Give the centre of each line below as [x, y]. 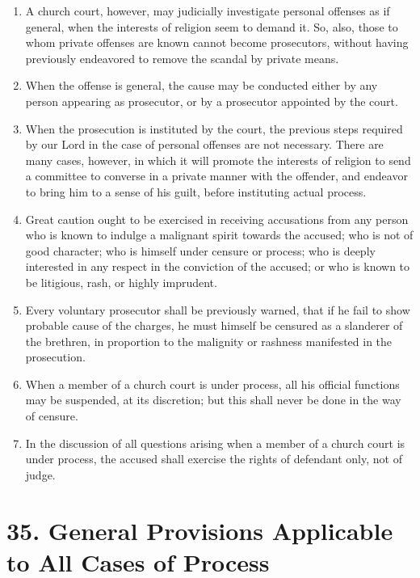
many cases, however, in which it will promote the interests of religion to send [218, 160]
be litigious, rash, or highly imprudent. [121, 282]
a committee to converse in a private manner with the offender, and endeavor [216, 176]
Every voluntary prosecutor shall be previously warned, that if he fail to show [218, 309]
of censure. [52, 416]
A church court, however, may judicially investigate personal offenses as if [208, 11]
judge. [40, 474]
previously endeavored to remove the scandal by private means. [182, 58]
